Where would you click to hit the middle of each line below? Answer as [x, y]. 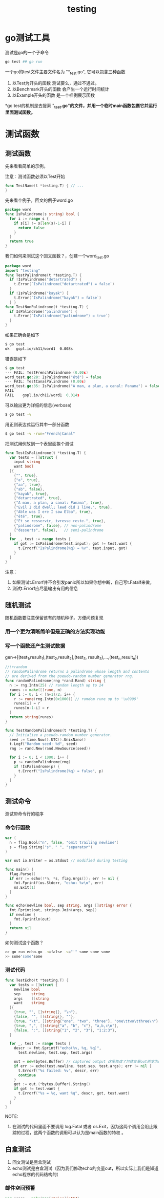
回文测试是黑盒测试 [31, 1162]
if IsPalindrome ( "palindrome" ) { [43, 311]
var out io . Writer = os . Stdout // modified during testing [66, 860]
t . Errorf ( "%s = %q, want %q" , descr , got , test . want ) [74, 1093]
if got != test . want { [37, 1089]
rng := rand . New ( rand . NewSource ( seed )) [50, 749]
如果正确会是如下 [22, 335]
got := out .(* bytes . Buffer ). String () [52, 1084]
